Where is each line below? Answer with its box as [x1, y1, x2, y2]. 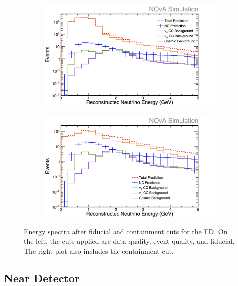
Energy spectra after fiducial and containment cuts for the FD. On [24, 226, 228, 236]
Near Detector [4, 270, 80, 285]
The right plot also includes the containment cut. [24, 245, 174, 256]
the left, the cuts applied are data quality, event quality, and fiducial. [24, 236, 235, 246]
